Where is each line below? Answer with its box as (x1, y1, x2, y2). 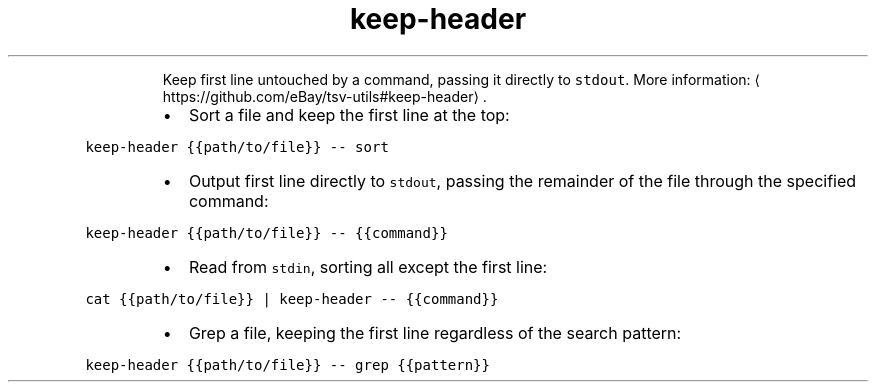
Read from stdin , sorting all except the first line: (188, 256, 548, 277)
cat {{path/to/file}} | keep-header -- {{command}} (85, 290, 499, 307)
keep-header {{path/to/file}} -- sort (85, 138, 389, 155)
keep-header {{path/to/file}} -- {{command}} (85, 224, 448, 241)
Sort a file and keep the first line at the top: (188, 104, 510, 125)
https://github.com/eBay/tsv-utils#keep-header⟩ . (162, 87, 487, 105)
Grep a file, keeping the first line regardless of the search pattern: (188, 322, 682, 343)
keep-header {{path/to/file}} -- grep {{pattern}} (85, 356, 490, 373)
